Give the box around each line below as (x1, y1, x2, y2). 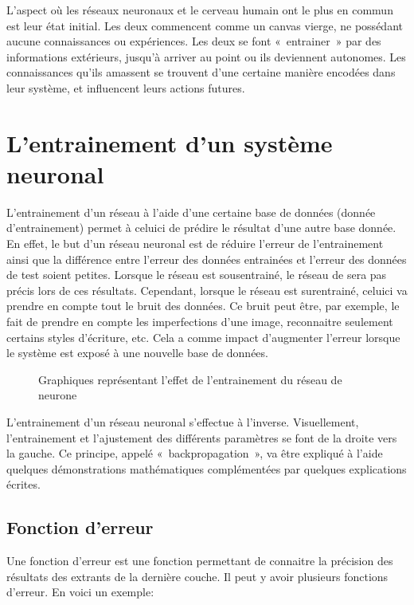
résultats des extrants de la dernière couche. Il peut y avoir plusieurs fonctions (6, 568, 389, 584)
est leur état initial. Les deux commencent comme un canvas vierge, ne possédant (6, 17, 403, 33)
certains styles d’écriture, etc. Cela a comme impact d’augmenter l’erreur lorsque (6, 328, 400, 345)
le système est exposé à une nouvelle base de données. (6, 344, 268, 361)
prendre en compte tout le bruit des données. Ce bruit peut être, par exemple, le (6, 297, 400, 314)
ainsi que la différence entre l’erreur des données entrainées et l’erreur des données (6, 250, 407, 267)
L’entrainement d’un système (6, 126, 333, 159)
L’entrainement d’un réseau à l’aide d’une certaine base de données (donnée (6, 203, 376, 220)
